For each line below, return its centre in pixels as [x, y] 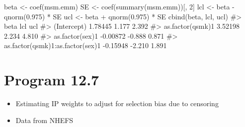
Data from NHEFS [44, 120]
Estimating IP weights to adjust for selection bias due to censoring [117, 103]
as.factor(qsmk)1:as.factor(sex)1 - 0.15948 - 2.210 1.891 [85, 45]
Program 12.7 [52, 80]
